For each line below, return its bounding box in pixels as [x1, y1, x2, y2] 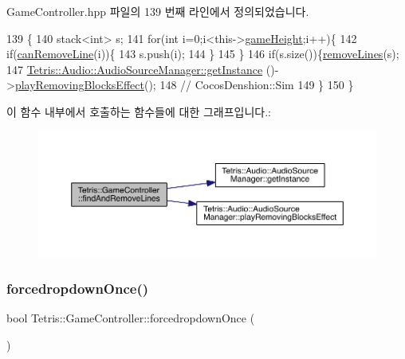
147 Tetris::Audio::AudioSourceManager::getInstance [6, 60, 263, 77]
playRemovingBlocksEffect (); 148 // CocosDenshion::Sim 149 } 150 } [14, 76, 354, 93]
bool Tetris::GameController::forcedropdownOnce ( [6, 310, 255, 326]
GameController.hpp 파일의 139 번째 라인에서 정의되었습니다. [6, 3, 309, 19]
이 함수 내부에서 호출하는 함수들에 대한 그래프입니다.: [6, 103, 271, 119]
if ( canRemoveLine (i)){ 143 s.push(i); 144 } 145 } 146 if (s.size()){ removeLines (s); [6, 45, 399, 62]
